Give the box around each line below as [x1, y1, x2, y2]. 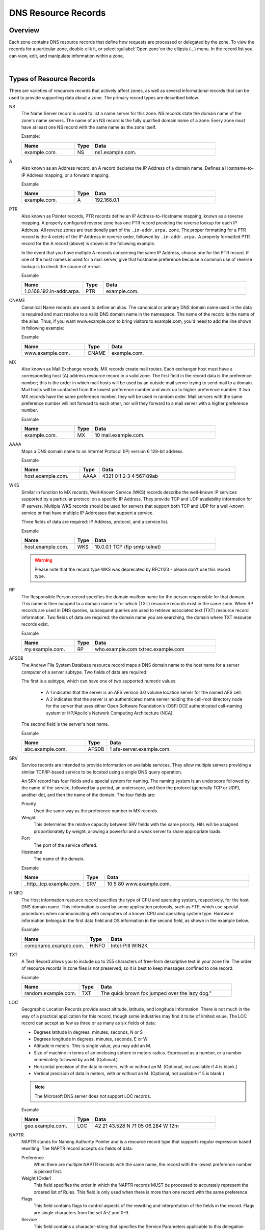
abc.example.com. [24, 745, 67, 752]
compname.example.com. [24, 942, 84, 949]
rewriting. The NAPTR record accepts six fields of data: [21, 1145, 133, 1151]
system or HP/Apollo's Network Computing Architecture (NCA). [46, 710, 174, 716]
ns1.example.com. [95, 149, 137, 155]
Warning [34, 557, 53, 563]
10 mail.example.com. [95, 432, 145, 439]
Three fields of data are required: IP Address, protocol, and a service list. [21, 519, 169, 525]
